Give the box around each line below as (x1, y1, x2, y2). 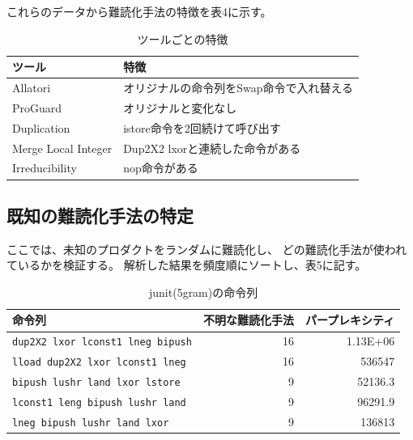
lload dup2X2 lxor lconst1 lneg (12, 357, 186, 369)
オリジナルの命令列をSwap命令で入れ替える (123, 79, 354, 96)
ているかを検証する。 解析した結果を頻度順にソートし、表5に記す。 (6, 256, 367, 273)
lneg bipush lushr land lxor (12, 417, 169, 429)
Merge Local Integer (12, 139, 113, 156)
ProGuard (12, 99, 62, 116)
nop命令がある (123, 159, 198, 176)
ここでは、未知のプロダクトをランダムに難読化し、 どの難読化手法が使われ (6, 240, 407, 257)
